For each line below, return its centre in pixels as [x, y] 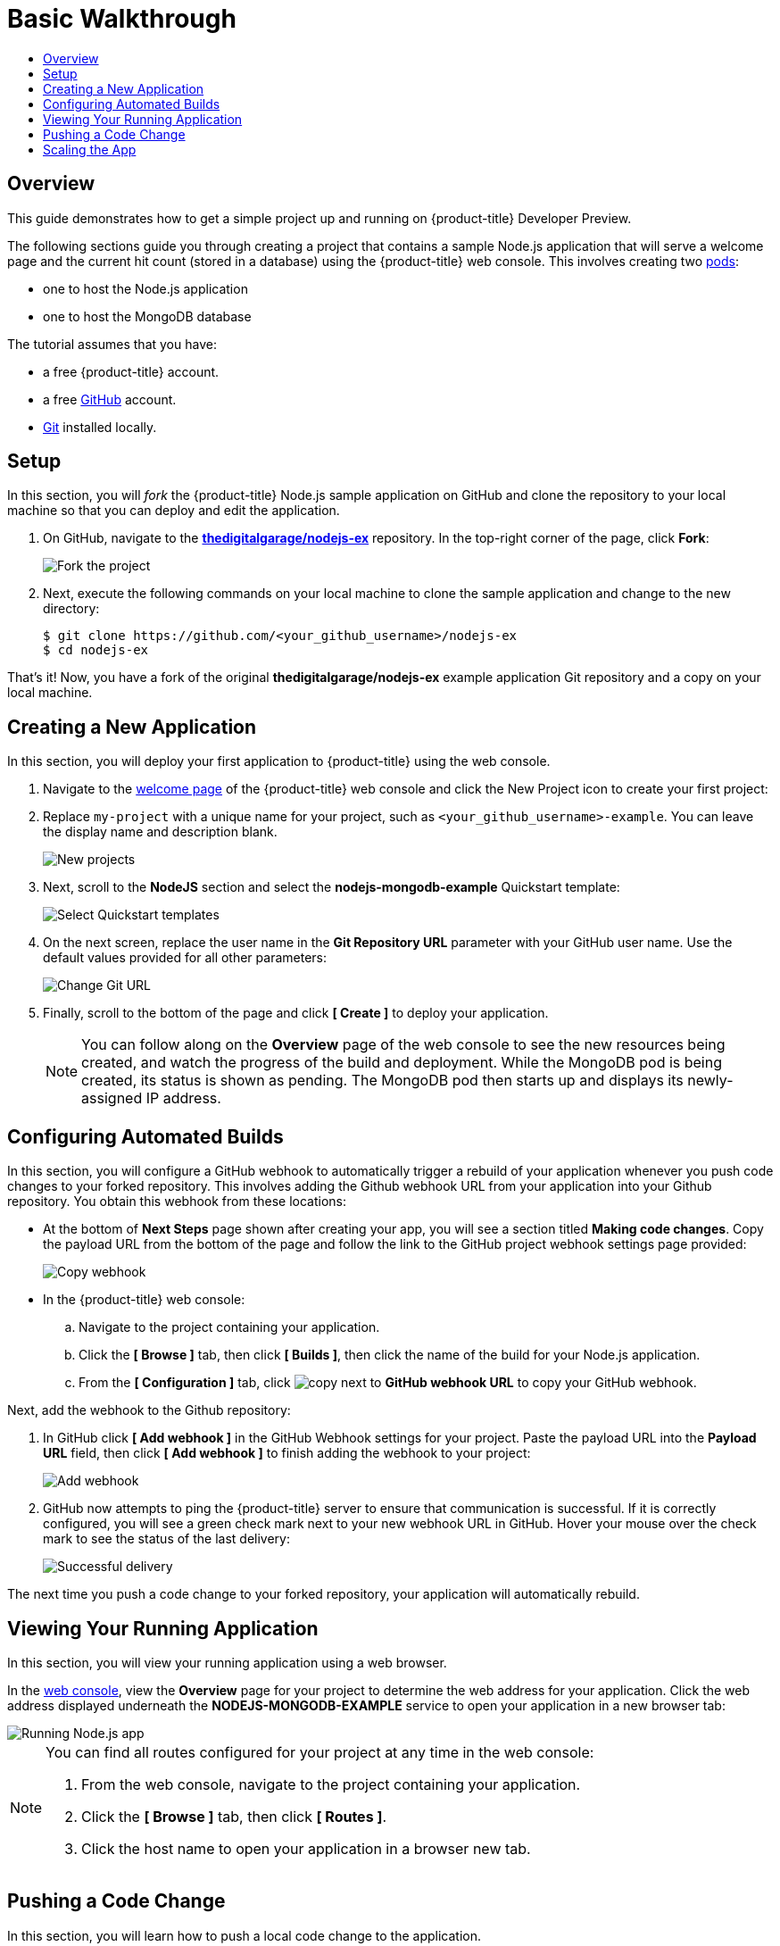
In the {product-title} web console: [144, 1300]
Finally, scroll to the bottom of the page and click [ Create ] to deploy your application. [296, 1013]
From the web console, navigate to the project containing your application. [331, 1784]
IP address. [183, 1098]
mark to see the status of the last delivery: [166, 1539]
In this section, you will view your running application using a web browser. [227, 1662]
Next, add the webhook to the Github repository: [149, 1410]
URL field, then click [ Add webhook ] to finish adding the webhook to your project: [287, 1453]
